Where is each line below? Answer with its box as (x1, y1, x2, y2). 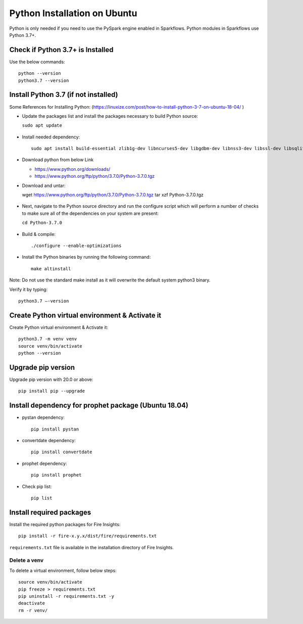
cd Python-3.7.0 (22, 220, 63, 226)
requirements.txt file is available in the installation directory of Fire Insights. (9, 544, 174, 550)
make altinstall (31, 266, 71, 271)
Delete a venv (9, 557, 44, 564)
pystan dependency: (22, 414, 65, 420)
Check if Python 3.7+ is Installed (9, 45, 114, 54)
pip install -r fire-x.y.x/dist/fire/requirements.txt (18, 533, 157, 539)
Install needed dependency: (22, 134, 80, 140)
